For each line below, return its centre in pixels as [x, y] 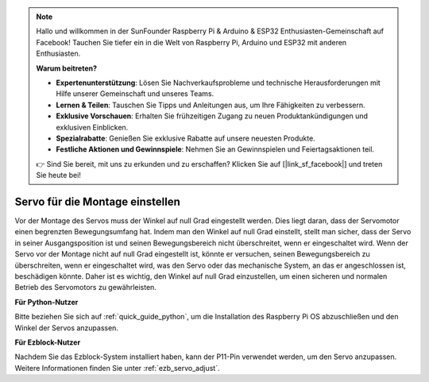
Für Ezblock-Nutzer [48, 342]
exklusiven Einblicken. [92, 127]
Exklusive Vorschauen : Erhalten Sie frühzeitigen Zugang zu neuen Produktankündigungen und [212, 116]
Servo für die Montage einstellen [97, 201]
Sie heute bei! [58, 176]
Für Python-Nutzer [46, 302]
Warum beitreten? [67, 68]
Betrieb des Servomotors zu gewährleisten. [85, 287]
